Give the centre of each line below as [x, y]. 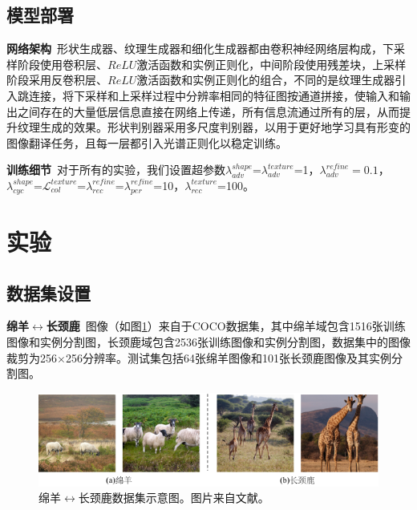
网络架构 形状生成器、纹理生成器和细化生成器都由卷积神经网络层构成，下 [200, 49]
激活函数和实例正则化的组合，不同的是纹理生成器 [266, 80]
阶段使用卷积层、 [62, 64]
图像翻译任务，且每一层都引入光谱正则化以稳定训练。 [147, 142]
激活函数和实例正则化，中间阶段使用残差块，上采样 [271, 64]
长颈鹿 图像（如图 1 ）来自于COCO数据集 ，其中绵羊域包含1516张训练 [226, 326]
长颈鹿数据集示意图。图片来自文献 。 [174, 498]
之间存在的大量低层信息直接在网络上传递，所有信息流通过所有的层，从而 [208, 111]
